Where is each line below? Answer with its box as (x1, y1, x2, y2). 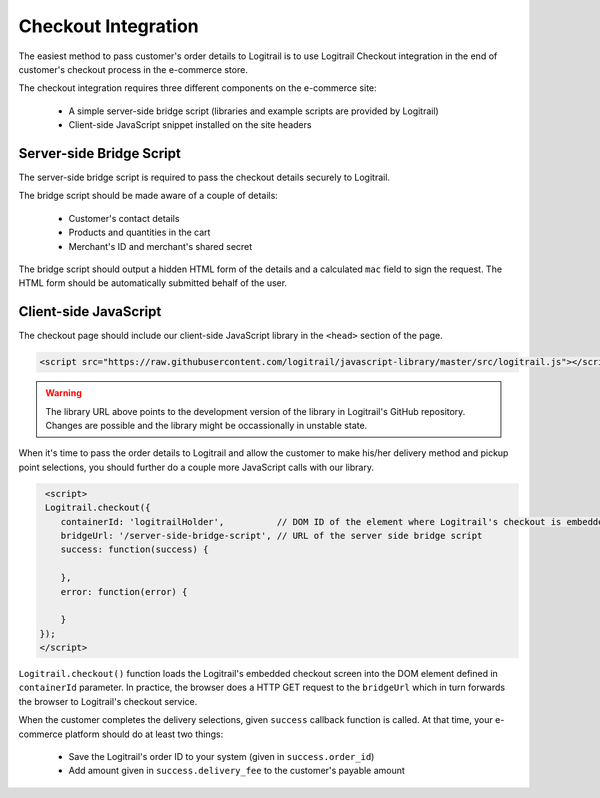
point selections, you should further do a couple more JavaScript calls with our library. (18, 461, 375, 473)
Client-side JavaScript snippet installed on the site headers (68, 119, 312, 131)
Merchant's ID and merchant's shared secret (68, 240, 253, 252)
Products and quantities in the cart (68, 226, 211, 239)
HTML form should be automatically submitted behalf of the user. (18, 277, 288, 289)
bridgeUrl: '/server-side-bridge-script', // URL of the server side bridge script (60, 530, 483, 541)
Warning (45, 387, 82, 399)
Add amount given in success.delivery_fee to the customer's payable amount (68, 765, 405, 777)
